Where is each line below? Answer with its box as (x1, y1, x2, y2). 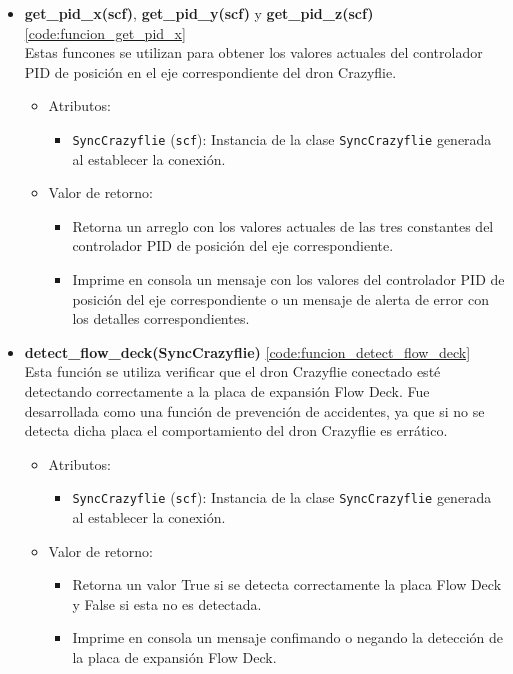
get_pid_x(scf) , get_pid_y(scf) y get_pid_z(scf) (24, 3, 374, 23)
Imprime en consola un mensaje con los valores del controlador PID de (72, 269, 505, 289)
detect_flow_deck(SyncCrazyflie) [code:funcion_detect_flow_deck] (24, 341, 471, 362)
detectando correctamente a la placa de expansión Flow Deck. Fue (24, 380, 430, 401)
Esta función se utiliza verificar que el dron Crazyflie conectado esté (24, 361, 441, 382)
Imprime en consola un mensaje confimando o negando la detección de (72, 627, 504, 648)
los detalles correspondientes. (72, 308, 250, 329)
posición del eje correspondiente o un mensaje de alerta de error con (72, 288, 489, 309)
